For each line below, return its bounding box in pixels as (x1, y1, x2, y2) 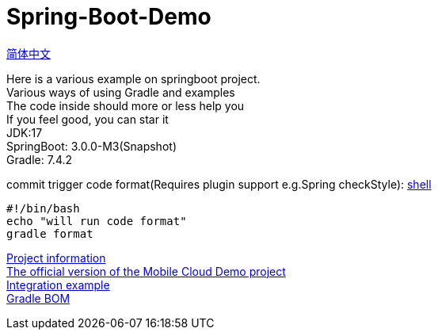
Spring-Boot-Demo (6, 3, 211, 30)
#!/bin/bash (6, 201, 80, 215)
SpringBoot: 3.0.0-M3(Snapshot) (6, 139, 177, 153)
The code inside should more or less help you (6, 98, 245, 113)
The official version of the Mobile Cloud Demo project (6, 264, 286, 278)
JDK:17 (6, 125, 43, 139)
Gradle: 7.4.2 (6, 152, 73, 166)
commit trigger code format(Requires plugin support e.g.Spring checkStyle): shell (6, 177, 432, 191)
